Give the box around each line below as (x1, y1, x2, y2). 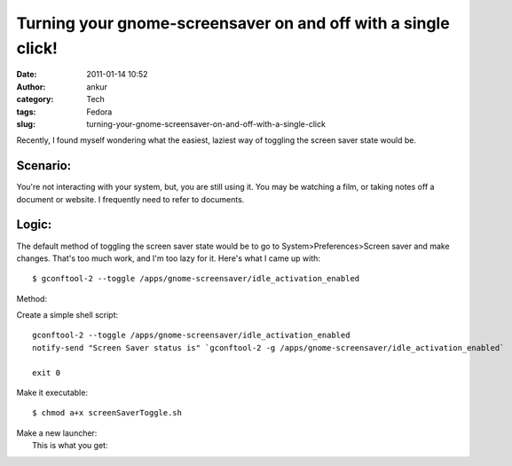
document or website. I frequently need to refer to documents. (16, 194, 245, 204)
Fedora (86, 107, 113, 117)
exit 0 (32, 367, 61, 377)
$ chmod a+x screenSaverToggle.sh (32, 408, 182, 418)
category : (16, 94, 54, 105)
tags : (16, 107, 36, 117)
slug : (16, 118, 35, 129)
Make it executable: (16, 387, 89, 399)
